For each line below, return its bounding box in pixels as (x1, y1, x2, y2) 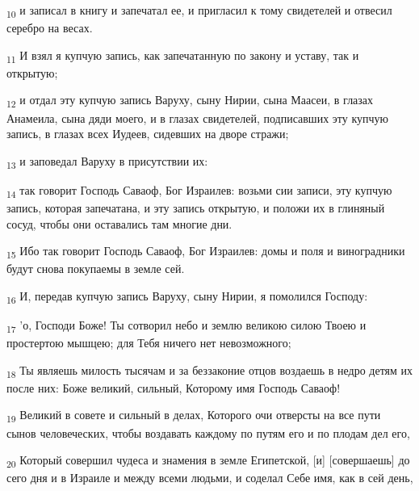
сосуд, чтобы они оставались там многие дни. (6, 215, 233, 232)
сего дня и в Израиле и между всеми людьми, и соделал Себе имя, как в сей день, (6, 469, 413, 486)
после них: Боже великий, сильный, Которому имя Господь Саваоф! (6, 379, 341, 396)
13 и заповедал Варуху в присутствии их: (6, 152, 208, 171)
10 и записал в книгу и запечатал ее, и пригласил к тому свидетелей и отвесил (6, 2, 392, 20)
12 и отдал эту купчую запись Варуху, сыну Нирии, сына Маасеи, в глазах (6, 91, 374, 111)
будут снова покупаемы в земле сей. (6, 260, 185, 277)
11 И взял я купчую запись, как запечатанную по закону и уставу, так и (6, 46, 359, 65)
